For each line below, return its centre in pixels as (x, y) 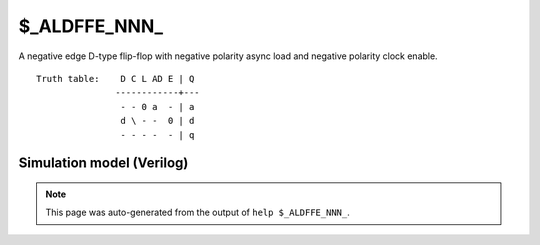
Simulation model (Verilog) (103, 163)
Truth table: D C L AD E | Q (115, 78)
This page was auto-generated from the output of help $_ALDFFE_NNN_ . (197, 212)
